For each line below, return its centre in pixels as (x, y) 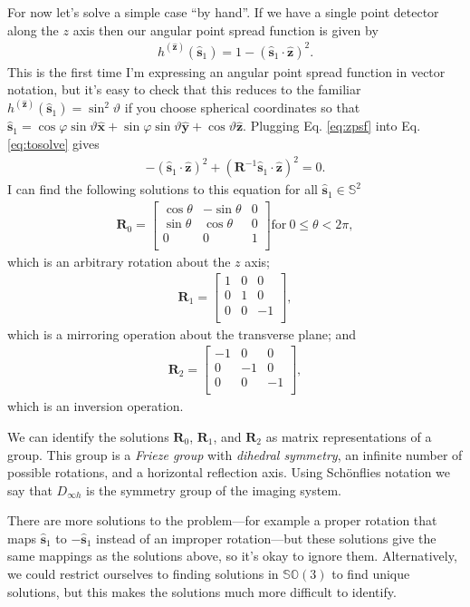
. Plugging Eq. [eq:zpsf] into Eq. (332, 126)
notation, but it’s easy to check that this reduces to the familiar (184, 89)
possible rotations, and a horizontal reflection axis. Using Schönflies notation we (229, 472)
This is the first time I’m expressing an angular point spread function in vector (226, 71)
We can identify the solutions (88, 436)
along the (33, 29)
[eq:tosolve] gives (53, 143)
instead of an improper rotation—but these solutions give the (266, 538)
